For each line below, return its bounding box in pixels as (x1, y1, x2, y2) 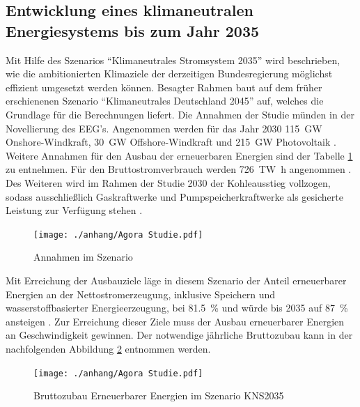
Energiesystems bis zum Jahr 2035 (6, 20, 260, 41)
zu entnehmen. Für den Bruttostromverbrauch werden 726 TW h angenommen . (6, 162, 352, 176)
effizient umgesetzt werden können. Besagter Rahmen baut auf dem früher (6, 79, 322, 94)
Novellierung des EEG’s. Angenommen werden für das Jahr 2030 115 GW (6, 121, 322, 135)
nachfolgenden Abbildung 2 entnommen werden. (6, 341, 211, 355)
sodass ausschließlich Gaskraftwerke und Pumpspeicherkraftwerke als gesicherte (6, 189, 343, 203)
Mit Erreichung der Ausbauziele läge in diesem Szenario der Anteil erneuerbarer (6, 272, 347, 287)
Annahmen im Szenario (33, 249, 133, 264)
